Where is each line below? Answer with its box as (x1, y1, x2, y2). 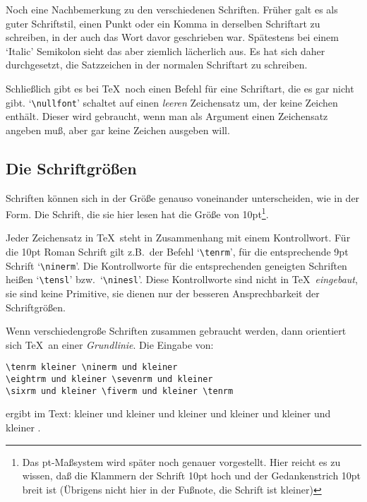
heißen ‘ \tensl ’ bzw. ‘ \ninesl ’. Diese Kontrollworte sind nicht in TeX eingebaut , (6, 272, 358, 287)
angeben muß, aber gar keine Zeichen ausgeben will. (6, 122, 230, 137)
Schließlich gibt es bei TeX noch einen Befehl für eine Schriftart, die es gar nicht (6, 80, 354, 95)
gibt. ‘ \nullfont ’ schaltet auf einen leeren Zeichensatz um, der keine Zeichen (6, 95, 338, 109)
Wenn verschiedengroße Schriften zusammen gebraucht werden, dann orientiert (6, 323, 347, 338)
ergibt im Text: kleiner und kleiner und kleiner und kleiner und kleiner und (6, 406, 331, 421)
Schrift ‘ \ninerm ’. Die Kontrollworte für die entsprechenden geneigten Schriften (6, 258, 347, 273)
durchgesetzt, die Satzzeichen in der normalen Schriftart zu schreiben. (6, 57, 308, 72)
